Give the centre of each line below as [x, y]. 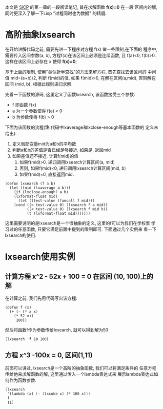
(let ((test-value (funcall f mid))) [56, 201]
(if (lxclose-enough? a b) [41, 192]
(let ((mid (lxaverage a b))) [40, 188]
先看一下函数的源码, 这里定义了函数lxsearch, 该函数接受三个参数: [70, 94]
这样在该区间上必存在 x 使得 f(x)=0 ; [41, 61]
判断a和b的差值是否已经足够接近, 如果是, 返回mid [61, 150]
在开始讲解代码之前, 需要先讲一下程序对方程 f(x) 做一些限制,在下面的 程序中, [81, 49]
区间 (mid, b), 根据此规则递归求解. [39, 84]
